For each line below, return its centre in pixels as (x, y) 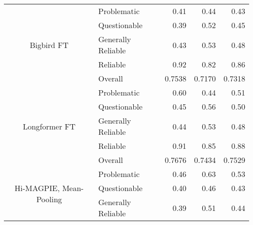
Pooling (49, 199)
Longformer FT (49, 126)
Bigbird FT (49, 45)
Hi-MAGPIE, (37, 188)
